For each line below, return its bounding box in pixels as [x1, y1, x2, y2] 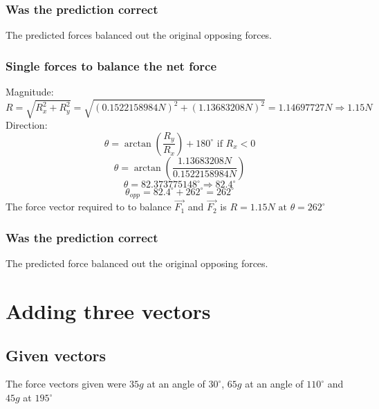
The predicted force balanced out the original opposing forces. [6, 256, 268, 271]
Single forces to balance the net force [6, 57, 217, 74]
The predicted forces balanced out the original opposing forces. [6, 28, 272, 42]
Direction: [6, 118, 48, 132]
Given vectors [6, 344, 107, 365]
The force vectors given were [6, 376, 127, 391]
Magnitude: [6, 84, 54, 99]
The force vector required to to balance [6, 199, 172, 214]
